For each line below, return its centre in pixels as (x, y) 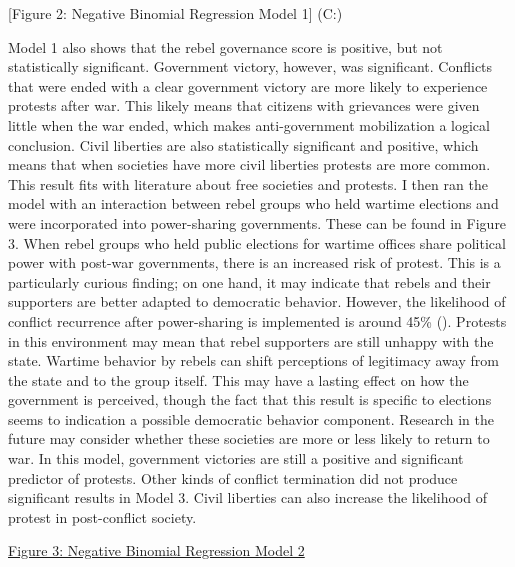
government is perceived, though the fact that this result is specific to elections (250, 399)
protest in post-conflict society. (102, 516)
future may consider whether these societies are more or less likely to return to (249, 438)
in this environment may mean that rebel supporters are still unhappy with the (251, 340)
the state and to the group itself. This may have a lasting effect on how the (238, 379)
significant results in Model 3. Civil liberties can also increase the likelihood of (247, 497)
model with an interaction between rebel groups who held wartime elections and (253, 203)
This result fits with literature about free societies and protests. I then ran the (248, 183)
